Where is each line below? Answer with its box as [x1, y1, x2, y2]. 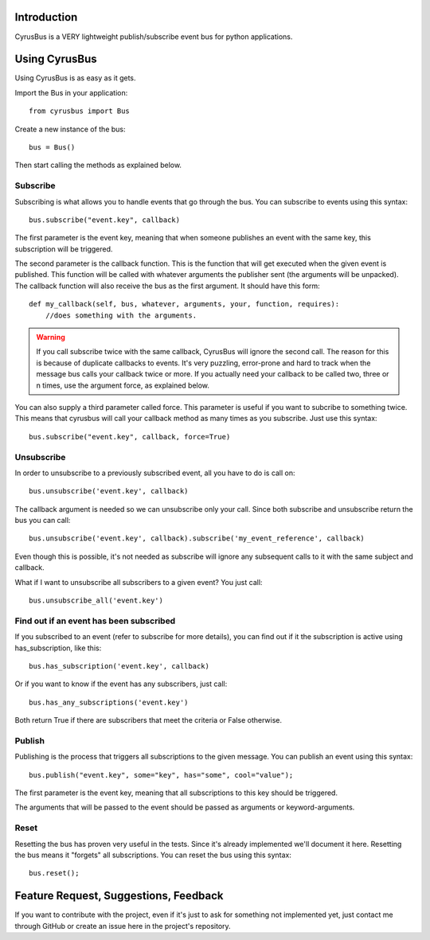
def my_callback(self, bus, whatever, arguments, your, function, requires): [29, 299, 340, 309]
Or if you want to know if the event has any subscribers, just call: [14, 679, 228, 688]
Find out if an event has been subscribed [14, 615, 176, 626]
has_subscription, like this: [14, 643, 102, 653]
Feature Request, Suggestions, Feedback [14, 889, 224, 903]
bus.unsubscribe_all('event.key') [29, 596, 163, 605]
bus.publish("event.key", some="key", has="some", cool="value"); [29, 770, 294, 779]
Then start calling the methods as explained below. [14, 160, 182, 170]
